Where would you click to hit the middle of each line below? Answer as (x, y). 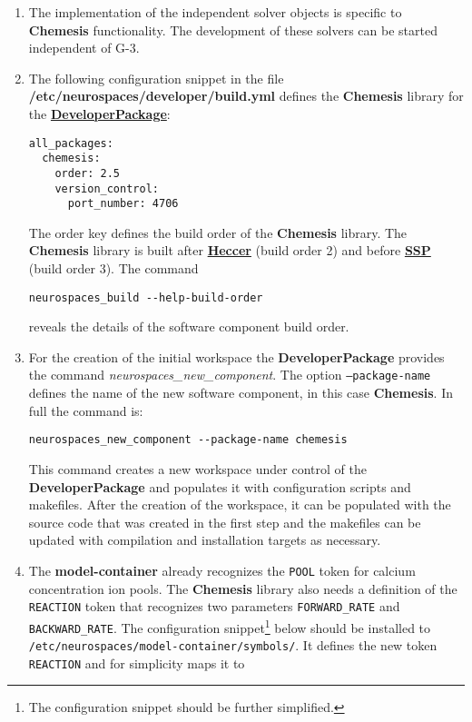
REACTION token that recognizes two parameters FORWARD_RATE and (214, 606)
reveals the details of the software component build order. (189, 326)
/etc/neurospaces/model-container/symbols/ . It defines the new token (233, 645)
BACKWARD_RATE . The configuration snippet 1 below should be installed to (230, 626)
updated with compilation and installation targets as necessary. (205, 540)
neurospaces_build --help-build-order (146, 297)
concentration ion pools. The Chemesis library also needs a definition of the (243, 588)
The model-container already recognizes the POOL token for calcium (222, 570)
